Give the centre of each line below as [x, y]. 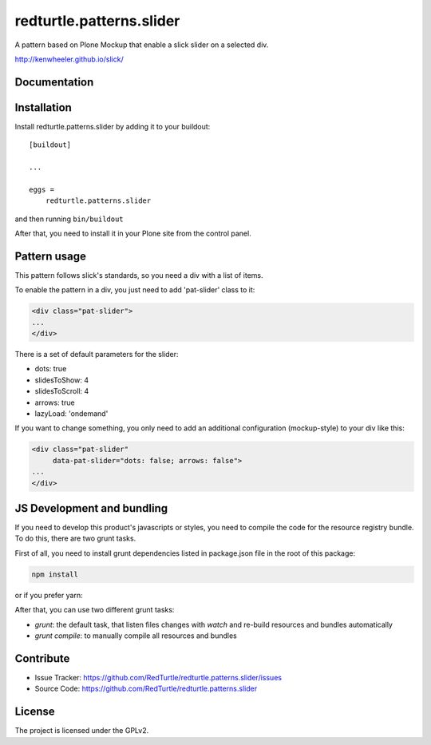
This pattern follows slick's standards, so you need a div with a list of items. [139, 275]
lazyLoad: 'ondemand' [71, 413]
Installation [43, 107]
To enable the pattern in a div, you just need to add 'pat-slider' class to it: [135, 290]
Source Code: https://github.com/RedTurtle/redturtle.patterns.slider [146, 689]
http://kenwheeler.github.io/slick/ [69, 59]
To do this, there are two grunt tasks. [75, 538]
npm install [55, 574]
